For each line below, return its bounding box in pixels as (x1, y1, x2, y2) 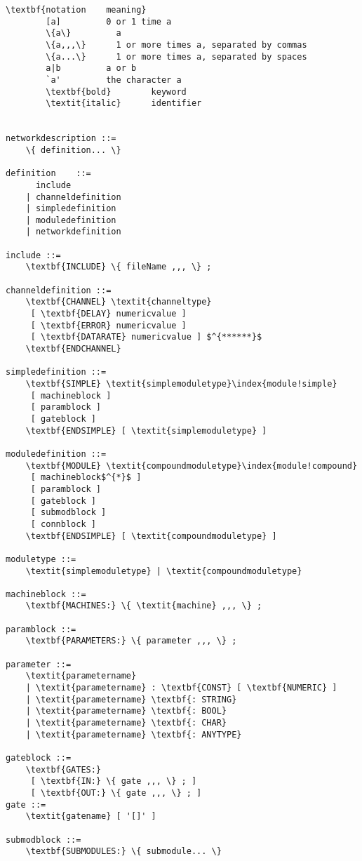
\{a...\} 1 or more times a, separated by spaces (46, 51, 307, 62)
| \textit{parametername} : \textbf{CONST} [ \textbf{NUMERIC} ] (25, 683, 337, 693)
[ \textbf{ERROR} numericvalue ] (30, 320, 187, 331)
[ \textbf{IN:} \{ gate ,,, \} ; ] (30, 776, 197, 787)
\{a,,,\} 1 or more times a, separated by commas (46, 39, 307, 50)
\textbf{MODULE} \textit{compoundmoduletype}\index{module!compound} (25, 460, 358, 471)
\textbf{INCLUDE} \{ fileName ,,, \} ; (25, 262, 212, 272)
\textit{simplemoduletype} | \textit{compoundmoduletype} (25, 566, 302, 576)
